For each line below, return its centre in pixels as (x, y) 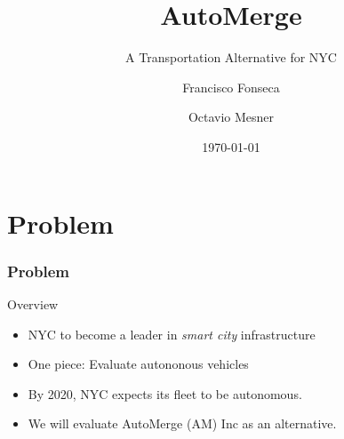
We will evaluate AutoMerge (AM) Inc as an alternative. (182, 423)
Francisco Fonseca (231, 87)
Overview (33, 303)
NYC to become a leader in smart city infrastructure (172, 334)
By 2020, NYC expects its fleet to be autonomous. (165, 393)
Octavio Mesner (231, 117)
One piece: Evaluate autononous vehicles (138, 364)
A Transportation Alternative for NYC (231, 57)
